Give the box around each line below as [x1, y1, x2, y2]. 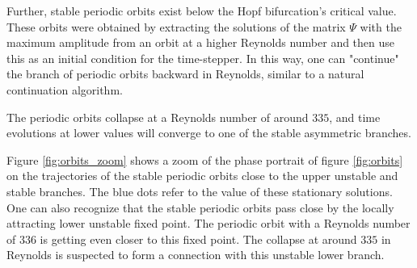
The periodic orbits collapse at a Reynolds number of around [6, 108, 309, 125]
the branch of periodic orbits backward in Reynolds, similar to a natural [6, 65, 364, 82]
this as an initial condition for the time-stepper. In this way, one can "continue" [6, 49, 399, 66]
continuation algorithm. [6, 81, 123, 98]
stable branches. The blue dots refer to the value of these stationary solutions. [6, 182, 393, 199]
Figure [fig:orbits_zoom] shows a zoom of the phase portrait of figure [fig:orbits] [6, 151, 403, 168]
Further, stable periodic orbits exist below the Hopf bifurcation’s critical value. [6, 2, 397, 19]
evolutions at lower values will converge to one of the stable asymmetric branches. [6, 124, 411, 141]
